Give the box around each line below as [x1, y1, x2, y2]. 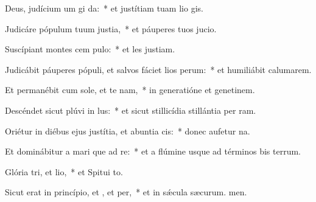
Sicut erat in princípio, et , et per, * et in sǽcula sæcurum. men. [5, 186, 247, 198]
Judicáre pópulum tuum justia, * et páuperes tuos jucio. [5, 22, 217, 35]
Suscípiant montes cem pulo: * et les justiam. [5, 43, 175, 55]
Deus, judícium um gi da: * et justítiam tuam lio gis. [5, 2, 203, 14]
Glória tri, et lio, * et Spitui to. [5, 165, 123, 178]
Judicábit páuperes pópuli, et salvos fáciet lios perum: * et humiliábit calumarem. [5, 63, 312, 75]
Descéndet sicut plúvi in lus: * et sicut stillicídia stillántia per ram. [5, 103, 256, 116]
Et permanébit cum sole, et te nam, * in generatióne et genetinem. [5, 83, 255, 96]
